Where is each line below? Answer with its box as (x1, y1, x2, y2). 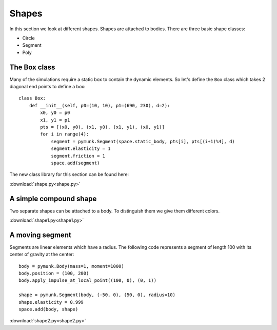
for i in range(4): (40, 131, 89, 137)
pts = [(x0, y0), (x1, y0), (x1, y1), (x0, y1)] (40, 124, 165, 130)
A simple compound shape (9, 194, 97, 203)
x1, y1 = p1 (40, 117, 70, 123)
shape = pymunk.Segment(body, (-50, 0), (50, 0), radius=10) (18, 292, 175, 298)
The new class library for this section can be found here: (9, 171, 129, 178)
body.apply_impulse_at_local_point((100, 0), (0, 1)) (18, 278, 156, 283)
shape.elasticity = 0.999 (18, 299, 84, 305)
